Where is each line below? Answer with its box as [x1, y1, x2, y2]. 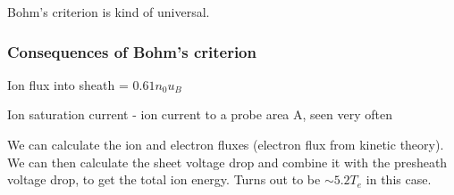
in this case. [366, 170, 432, 189]
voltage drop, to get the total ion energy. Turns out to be [7, 170, 321, 189]
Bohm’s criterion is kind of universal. [7, 3, 210, 20]
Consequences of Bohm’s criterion [7, 40, 256, 62]
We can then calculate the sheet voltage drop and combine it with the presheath [7, 152, 448, 171]
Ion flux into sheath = [7, 75, 129, 93]
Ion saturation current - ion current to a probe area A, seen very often [7, 105, 392, 124]
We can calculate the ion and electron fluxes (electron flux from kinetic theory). [7, 135, 444, 153]
